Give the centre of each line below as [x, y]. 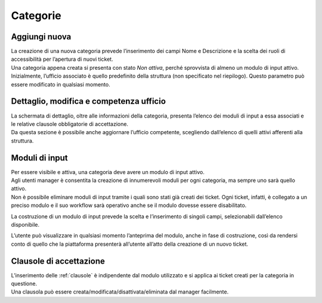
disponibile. [25, 224]
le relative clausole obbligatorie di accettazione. [69, 124]
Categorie [36, 16]
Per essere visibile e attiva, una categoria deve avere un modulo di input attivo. [108, 172]
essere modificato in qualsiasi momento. [61, 84]
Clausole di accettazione [58, 261]
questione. [24, 284]
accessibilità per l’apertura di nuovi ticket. [62, 59]
